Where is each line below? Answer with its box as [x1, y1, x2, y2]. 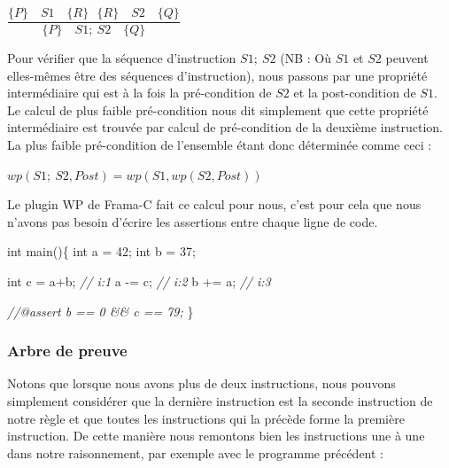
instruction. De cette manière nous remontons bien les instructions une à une [7, 426, 425, 445]
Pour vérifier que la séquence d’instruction [7, 49, 236, 67]
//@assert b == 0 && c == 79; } [7, 301, 194, 320]
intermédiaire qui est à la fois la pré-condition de [7, 83, 272, 102]
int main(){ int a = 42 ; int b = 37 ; [7, 242, 196, 261]
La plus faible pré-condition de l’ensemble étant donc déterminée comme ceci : [7, 136, 432, 154]
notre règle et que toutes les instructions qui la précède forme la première [7, 409, 405, 427]
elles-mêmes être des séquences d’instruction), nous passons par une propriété [7, 66, 428, 84]
